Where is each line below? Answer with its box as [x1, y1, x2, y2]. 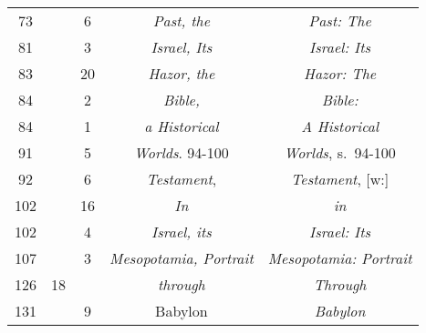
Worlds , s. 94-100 [284, 142, 396, 163]
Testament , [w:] [291, 168, 390, 189]
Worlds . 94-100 [134, 142, 229, 163]
